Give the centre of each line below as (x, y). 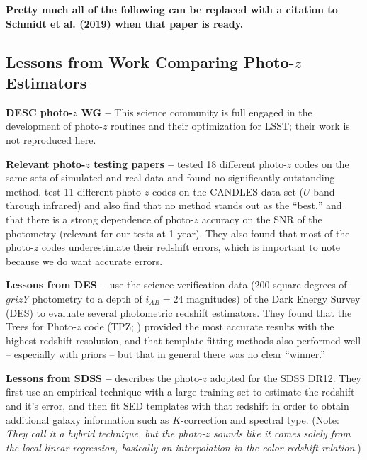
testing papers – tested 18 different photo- (190, 163)
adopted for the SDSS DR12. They (286, 377)
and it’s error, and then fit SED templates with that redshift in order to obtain (177, 406)
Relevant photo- (46, 163)
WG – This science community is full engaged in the (197, 112)
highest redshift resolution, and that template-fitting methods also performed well (183, 340)
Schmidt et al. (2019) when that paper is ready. (125, 23)
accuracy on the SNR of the (262, 219)
